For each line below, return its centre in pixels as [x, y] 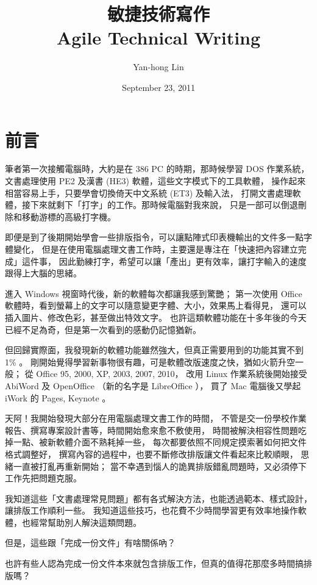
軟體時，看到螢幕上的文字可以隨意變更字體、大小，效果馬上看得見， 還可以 [156, 305]
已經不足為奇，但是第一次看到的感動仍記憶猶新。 [103, 329]
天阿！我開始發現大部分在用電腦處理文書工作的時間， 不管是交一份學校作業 [156, 418]
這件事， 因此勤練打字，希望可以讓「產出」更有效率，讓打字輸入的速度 [164, 261]
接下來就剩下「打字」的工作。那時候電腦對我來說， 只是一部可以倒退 [160, 205]
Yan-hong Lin [158, 67]
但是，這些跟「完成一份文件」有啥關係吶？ [90, 543]
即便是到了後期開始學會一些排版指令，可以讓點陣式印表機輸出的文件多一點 [154, 237]
